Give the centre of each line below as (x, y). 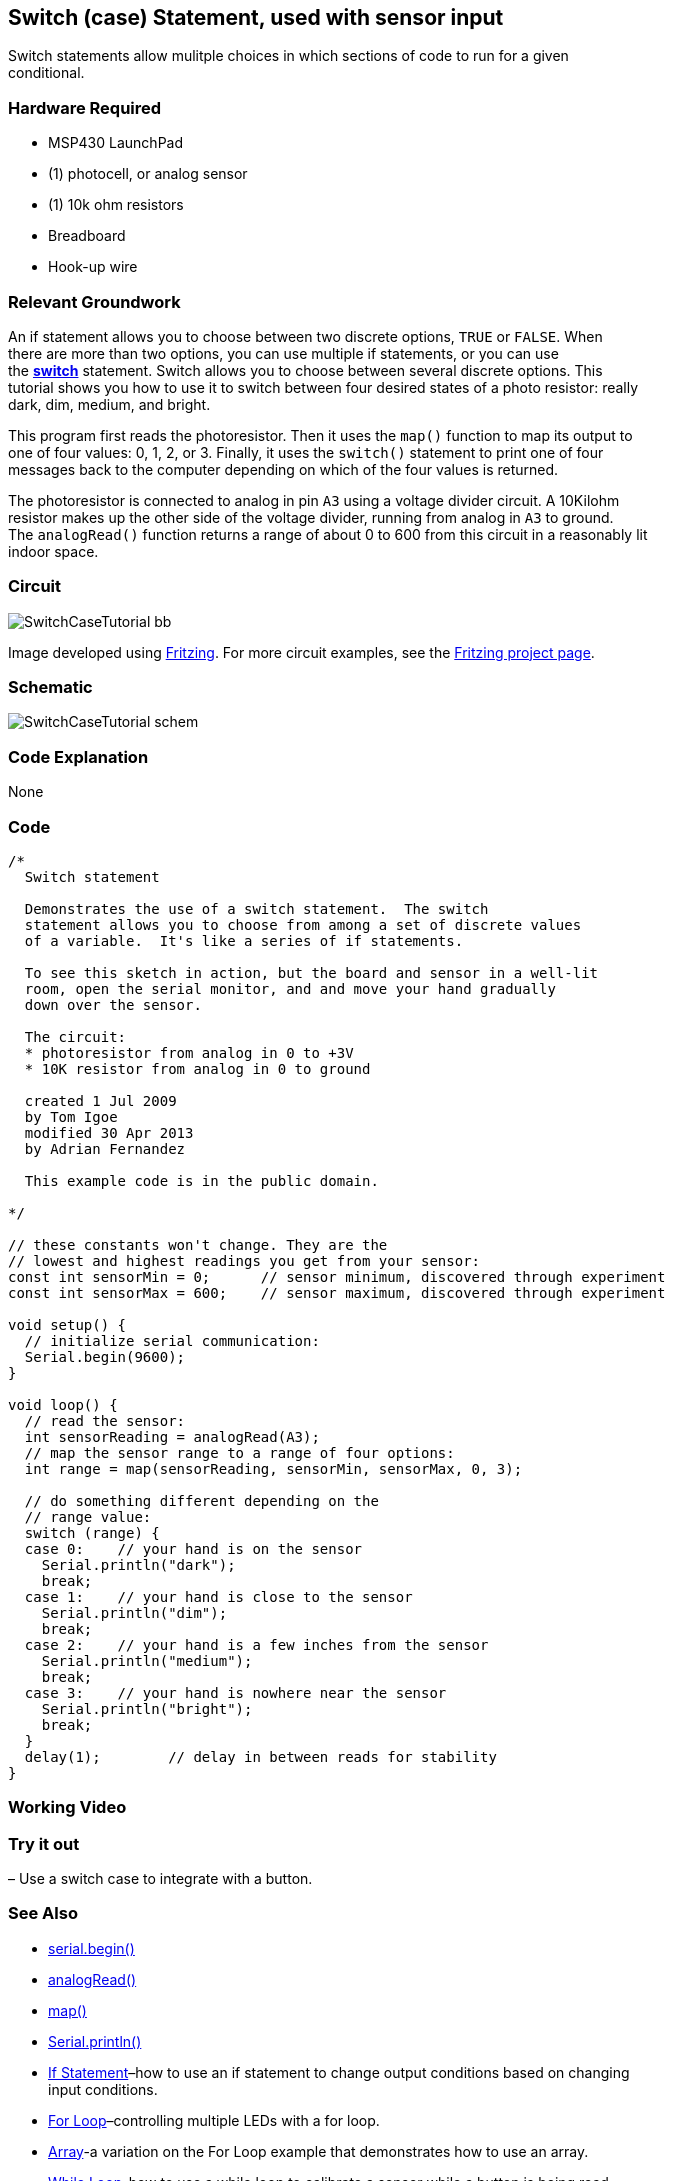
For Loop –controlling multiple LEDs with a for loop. (214, 2120)
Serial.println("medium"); (147, 1660)
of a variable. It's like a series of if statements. (244, 940)
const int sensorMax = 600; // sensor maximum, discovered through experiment (337, 1292)
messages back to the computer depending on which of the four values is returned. (283, 469)
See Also (43, 1913)
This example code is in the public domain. (201, 1180)
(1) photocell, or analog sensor (148, 174)
